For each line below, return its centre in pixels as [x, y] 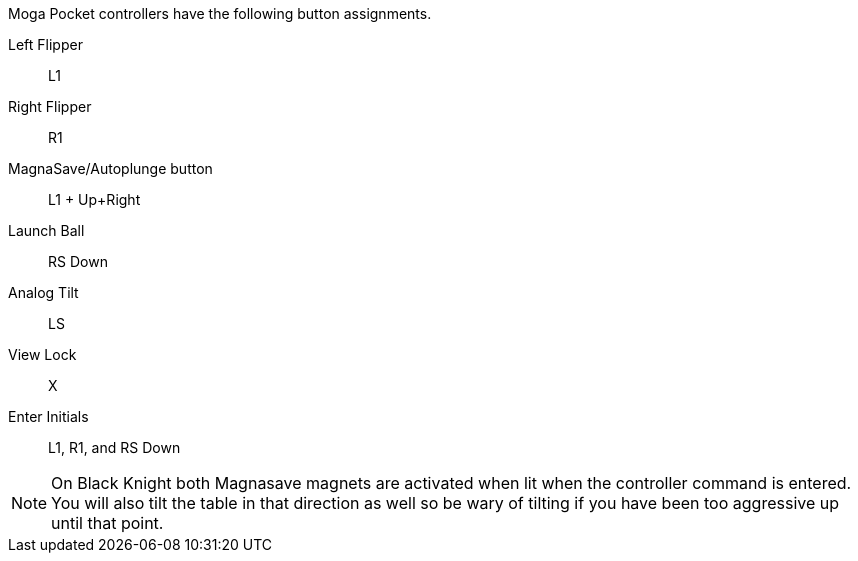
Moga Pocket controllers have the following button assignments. [220, 13]
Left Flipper [45, 44]
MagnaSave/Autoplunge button [110, 168]
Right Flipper [50, 106]
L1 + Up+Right [94, 199]
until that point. [107, 523]
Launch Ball [46, 230]
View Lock [42, 354]
